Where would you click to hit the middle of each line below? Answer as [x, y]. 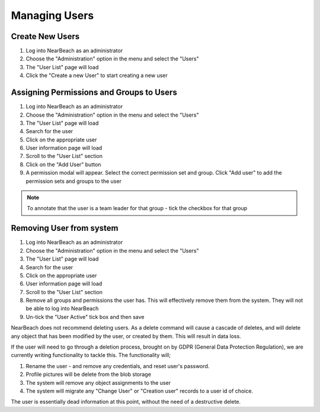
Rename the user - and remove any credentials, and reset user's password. [118, 366]
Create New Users [45, 36]
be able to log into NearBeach [62, 308]
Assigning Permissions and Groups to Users [94, 93]
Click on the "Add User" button [63, 164]
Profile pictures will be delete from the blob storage [88, 374]
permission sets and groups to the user [73, 181]
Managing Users [52, 15]
